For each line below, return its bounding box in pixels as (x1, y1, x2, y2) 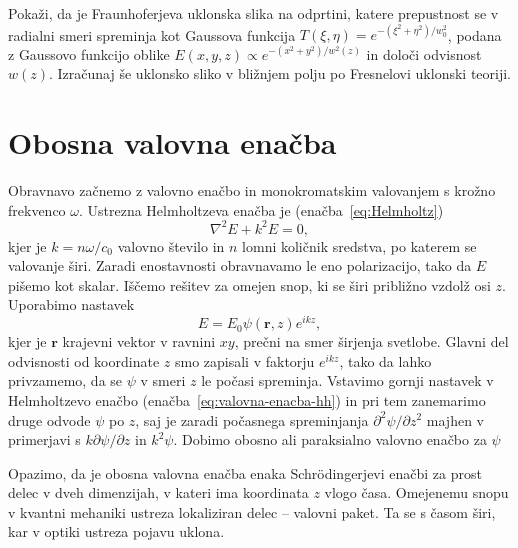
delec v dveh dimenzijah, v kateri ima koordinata (8, 482, 309, 503)
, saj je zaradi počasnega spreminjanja (135, 409, 369, 430)
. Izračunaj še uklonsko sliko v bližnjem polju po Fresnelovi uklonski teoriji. (49, 63, 511, 84)
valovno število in (117, 235, 225, 256)
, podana (447, 24, 502, 45)
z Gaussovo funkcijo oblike (8, 43, 170, 64)
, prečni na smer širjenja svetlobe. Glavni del (234, 331, 509, 352)
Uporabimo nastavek (8, 294, 135, 315)
